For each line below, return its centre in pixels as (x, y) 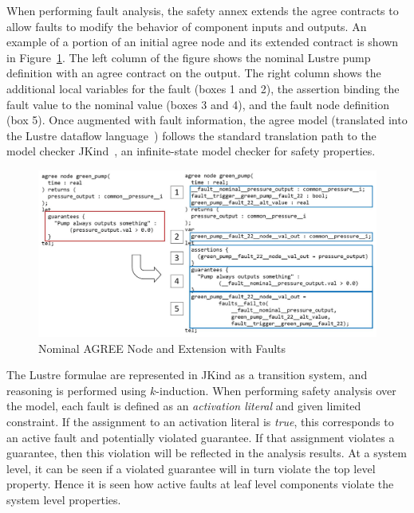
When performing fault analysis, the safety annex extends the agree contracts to (203, 10)
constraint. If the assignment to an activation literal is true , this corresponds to (200, 421)
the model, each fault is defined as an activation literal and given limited (184, 406)
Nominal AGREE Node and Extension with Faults (162, 348)
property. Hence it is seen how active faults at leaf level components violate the (200, 484)
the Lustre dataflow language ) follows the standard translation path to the (191, 135)
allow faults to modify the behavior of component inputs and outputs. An (187, 26)
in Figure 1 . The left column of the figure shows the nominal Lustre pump (189, 57)
